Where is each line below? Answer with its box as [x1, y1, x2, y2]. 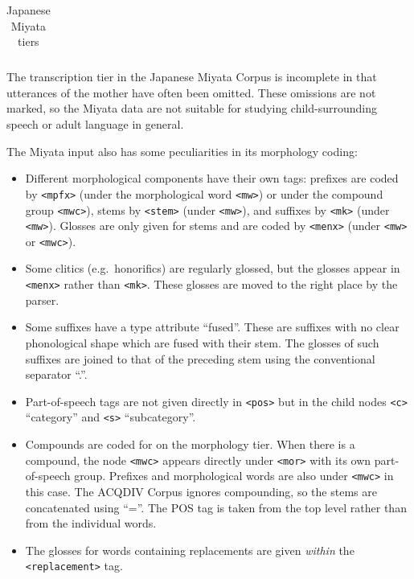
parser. [25, 291, 59, 308]
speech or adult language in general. [6, 116, 184, 133]
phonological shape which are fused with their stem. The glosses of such [25, 334, 379, 351]
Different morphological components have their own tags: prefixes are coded [25, 170, 399, 187]
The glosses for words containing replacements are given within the [25, 541, 355, 558]
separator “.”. [25, 366, 88, 383]
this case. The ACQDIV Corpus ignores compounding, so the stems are [25, 482, 377, 499]
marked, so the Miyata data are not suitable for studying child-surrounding [6, 100, 378, 117]
